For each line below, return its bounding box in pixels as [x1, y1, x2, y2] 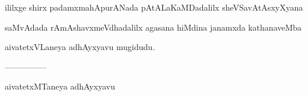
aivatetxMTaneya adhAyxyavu [5, 80, 115, 92]
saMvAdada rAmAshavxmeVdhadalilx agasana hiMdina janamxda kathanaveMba [5, 21, 302, 33]
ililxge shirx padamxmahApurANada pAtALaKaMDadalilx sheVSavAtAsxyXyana [5, 1, 303, 13]
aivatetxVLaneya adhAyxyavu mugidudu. [5, 41, 155, 53]
